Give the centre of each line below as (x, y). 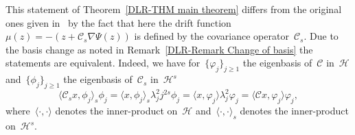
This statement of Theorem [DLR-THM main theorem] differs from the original (174, 9)
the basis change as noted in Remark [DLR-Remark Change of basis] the (159, 49)
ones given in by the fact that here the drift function (118, 22)
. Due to (321, 36)
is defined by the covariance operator (211, 36)
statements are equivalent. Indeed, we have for (103, 63)
